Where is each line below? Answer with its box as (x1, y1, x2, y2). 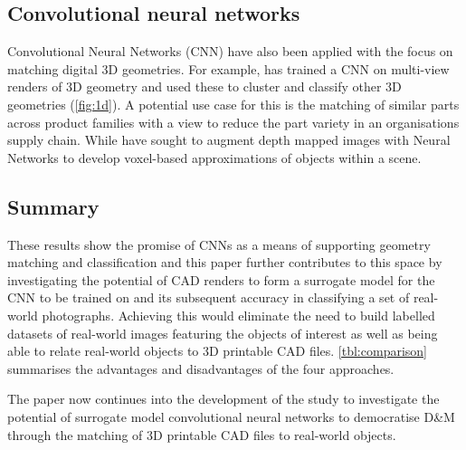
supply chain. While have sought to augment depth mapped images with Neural (7, 130, 451, 149)
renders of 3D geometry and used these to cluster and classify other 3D (7, 77, 402, 96)
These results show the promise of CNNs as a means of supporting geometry (7, 235, 431, 254)
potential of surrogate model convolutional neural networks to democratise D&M (7, 407, 455, 426)
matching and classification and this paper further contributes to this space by (7, 253, 442, 272)
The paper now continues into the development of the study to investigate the (7, 389, 440, 408)
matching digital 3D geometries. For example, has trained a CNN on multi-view (7, 59, 450, 78)
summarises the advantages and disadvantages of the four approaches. (7, 359, 395, 378)
